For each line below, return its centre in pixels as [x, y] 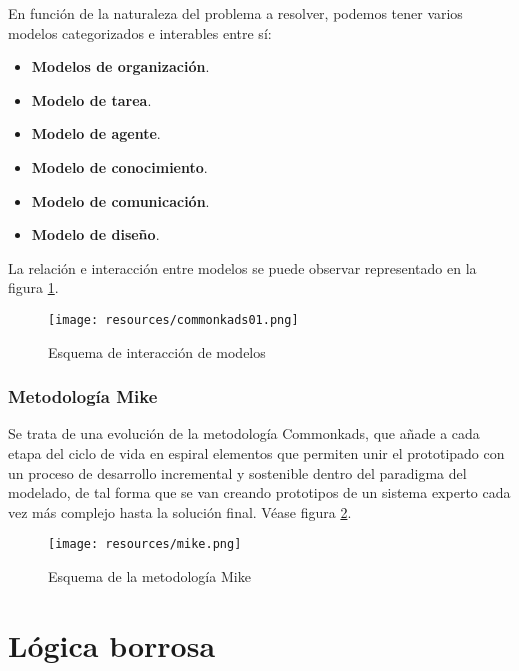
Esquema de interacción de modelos [157, 351]
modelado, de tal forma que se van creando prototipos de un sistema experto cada [259, 492]
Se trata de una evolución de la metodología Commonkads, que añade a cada [244, 433]
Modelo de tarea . [91, 99]
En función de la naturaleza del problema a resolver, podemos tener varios [235, 13]
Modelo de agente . [96, 133]
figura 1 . [33, 287]
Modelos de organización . [120, 66]
